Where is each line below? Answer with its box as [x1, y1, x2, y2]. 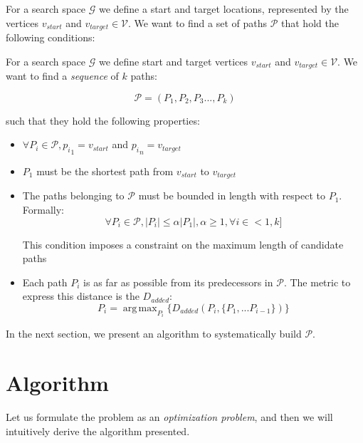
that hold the [281, 15, 339, 30]
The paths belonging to [22, 188, 125, 203]
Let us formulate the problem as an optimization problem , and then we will [6, 410, 333, 424]
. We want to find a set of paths [128, 15, 268, 30]
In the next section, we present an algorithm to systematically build [6, 326, 302, 341]
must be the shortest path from [36, 163, 174, 178]
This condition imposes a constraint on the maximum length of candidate [22, 236, 344, 251]
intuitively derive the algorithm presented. [6, 423, 190, 438]
